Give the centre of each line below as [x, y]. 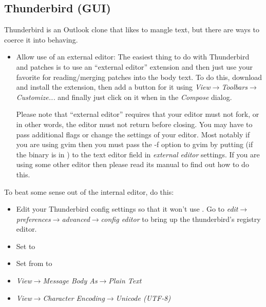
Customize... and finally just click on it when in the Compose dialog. [124, 97]
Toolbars [235, 87]
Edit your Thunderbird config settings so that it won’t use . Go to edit [127, 209]
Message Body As [70, 281]
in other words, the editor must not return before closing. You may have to [134, 124]
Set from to [34, 263]
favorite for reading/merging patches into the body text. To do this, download [139, 77]
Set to [26, 246]
